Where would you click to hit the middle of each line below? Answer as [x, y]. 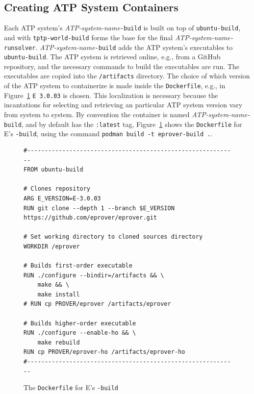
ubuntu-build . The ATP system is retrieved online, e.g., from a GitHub [112, 57]
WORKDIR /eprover [52, 246]
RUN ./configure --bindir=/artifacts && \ [94, 275]
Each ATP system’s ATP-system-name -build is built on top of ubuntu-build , [122, 28]
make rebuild [59, 342]
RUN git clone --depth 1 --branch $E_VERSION [99, 208]
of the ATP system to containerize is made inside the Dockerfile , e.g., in [115, 86]
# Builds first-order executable [78, 266]
